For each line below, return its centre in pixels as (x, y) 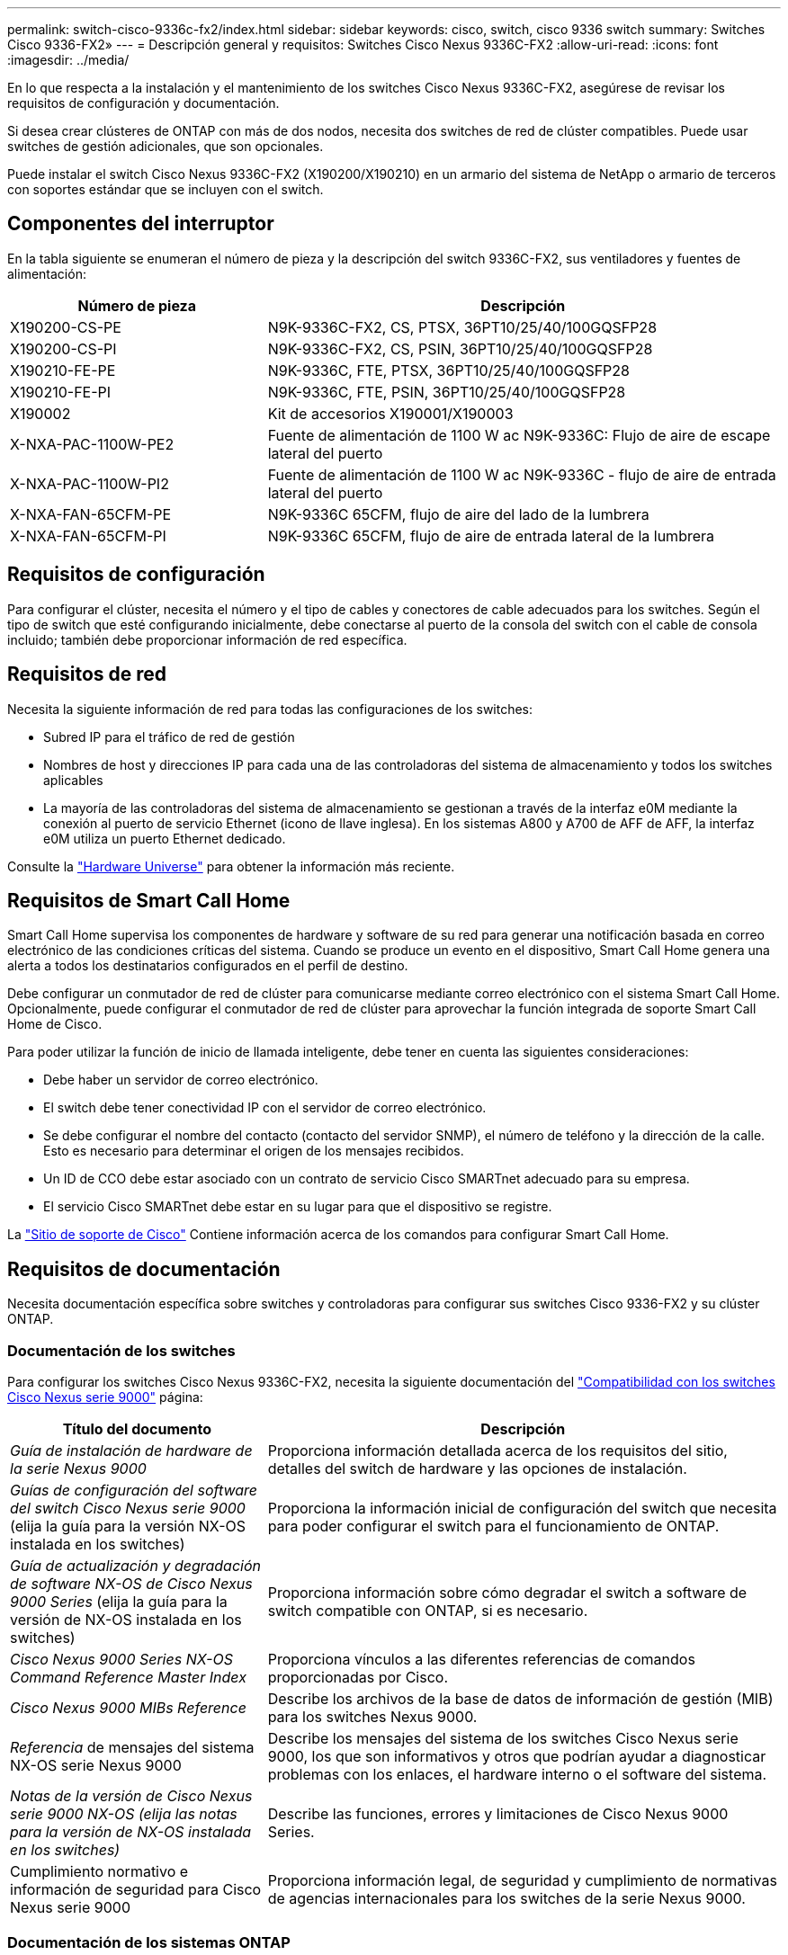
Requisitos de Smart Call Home (149, 900)
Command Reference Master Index (128, 1677)
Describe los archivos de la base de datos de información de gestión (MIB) (520, 1698)
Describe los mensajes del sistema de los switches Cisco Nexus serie (503, 1738)
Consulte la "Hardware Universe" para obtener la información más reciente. (231, 866)
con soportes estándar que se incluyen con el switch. (166, 189)
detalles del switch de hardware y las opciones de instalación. (477, 1468)
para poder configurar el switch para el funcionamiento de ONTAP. (493, 1526)
